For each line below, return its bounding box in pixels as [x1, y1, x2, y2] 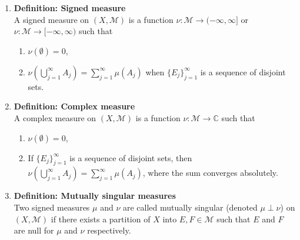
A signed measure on [14, 13, 89, 25]
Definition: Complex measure [14, 100, 135, 112]
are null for [14, 224, 54, 236]
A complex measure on [14, 111, 96, 124]
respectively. [87, 224, 131, 236]
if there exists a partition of [51, 212, 151, 225]
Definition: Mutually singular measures [14, 189, 176, 202]
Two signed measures [14, 201, 90, 213]
